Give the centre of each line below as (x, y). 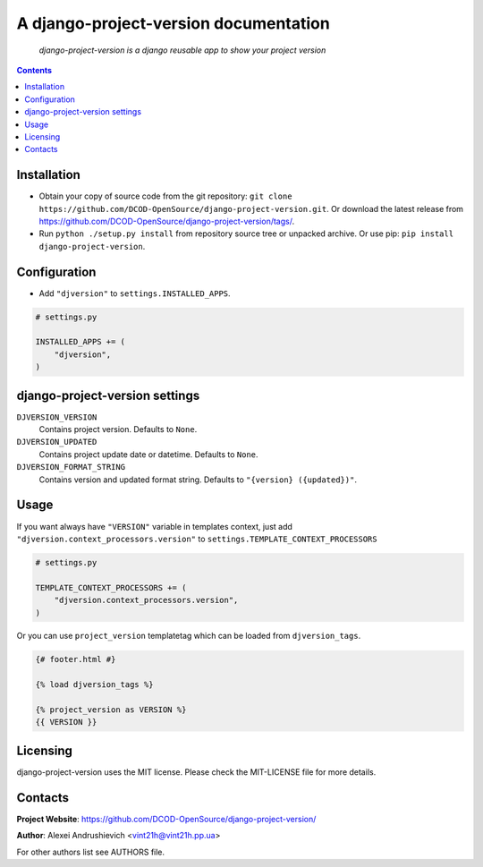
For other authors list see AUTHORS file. (91, 852)
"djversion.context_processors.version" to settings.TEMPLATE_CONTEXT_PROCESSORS (197, 539)
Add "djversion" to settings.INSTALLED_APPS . (135, 293)
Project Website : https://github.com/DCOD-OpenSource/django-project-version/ (166, 819)
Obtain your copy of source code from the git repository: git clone (165, 196)
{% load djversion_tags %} (94, 685)
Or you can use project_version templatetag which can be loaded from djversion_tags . (189, 636)
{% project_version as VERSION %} (111, 710)
